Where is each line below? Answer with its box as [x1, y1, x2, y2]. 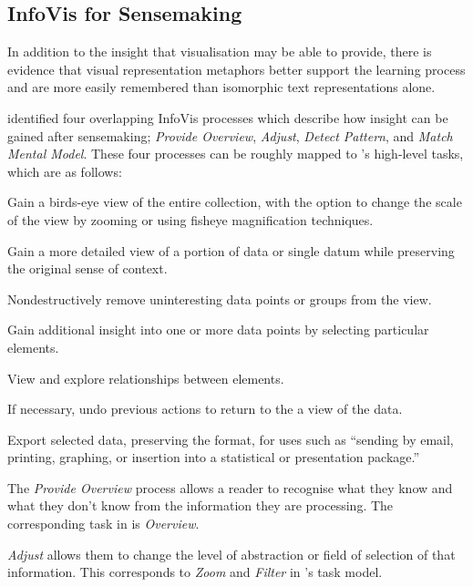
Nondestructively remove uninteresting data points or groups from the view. [7, 289, 432, 308]
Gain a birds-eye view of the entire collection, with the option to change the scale [7, 192, 462, 211]
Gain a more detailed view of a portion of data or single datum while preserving [7, 241, 455, 260]
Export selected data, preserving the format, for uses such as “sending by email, [7, 429, 454, 448]
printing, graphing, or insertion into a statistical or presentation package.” [7, 448, 420, 467]
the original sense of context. [7, 259, 168, 278]
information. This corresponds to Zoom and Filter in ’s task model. [7, 562, 383, 582]
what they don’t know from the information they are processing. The [7, 496, 394, 515]
